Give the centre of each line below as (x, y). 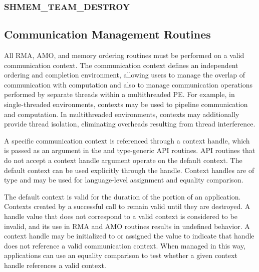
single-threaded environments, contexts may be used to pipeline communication (126, 104)
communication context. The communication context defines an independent (121, 65)
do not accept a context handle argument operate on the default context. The (123, 160)
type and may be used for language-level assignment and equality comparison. (124, 180)
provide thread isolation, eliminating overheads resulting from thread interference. (130, 124)
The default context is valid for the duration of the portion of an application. (122, 196)
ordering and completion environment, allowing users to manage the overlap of (125, 75)
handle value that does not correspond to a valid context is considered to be (121, 216)
